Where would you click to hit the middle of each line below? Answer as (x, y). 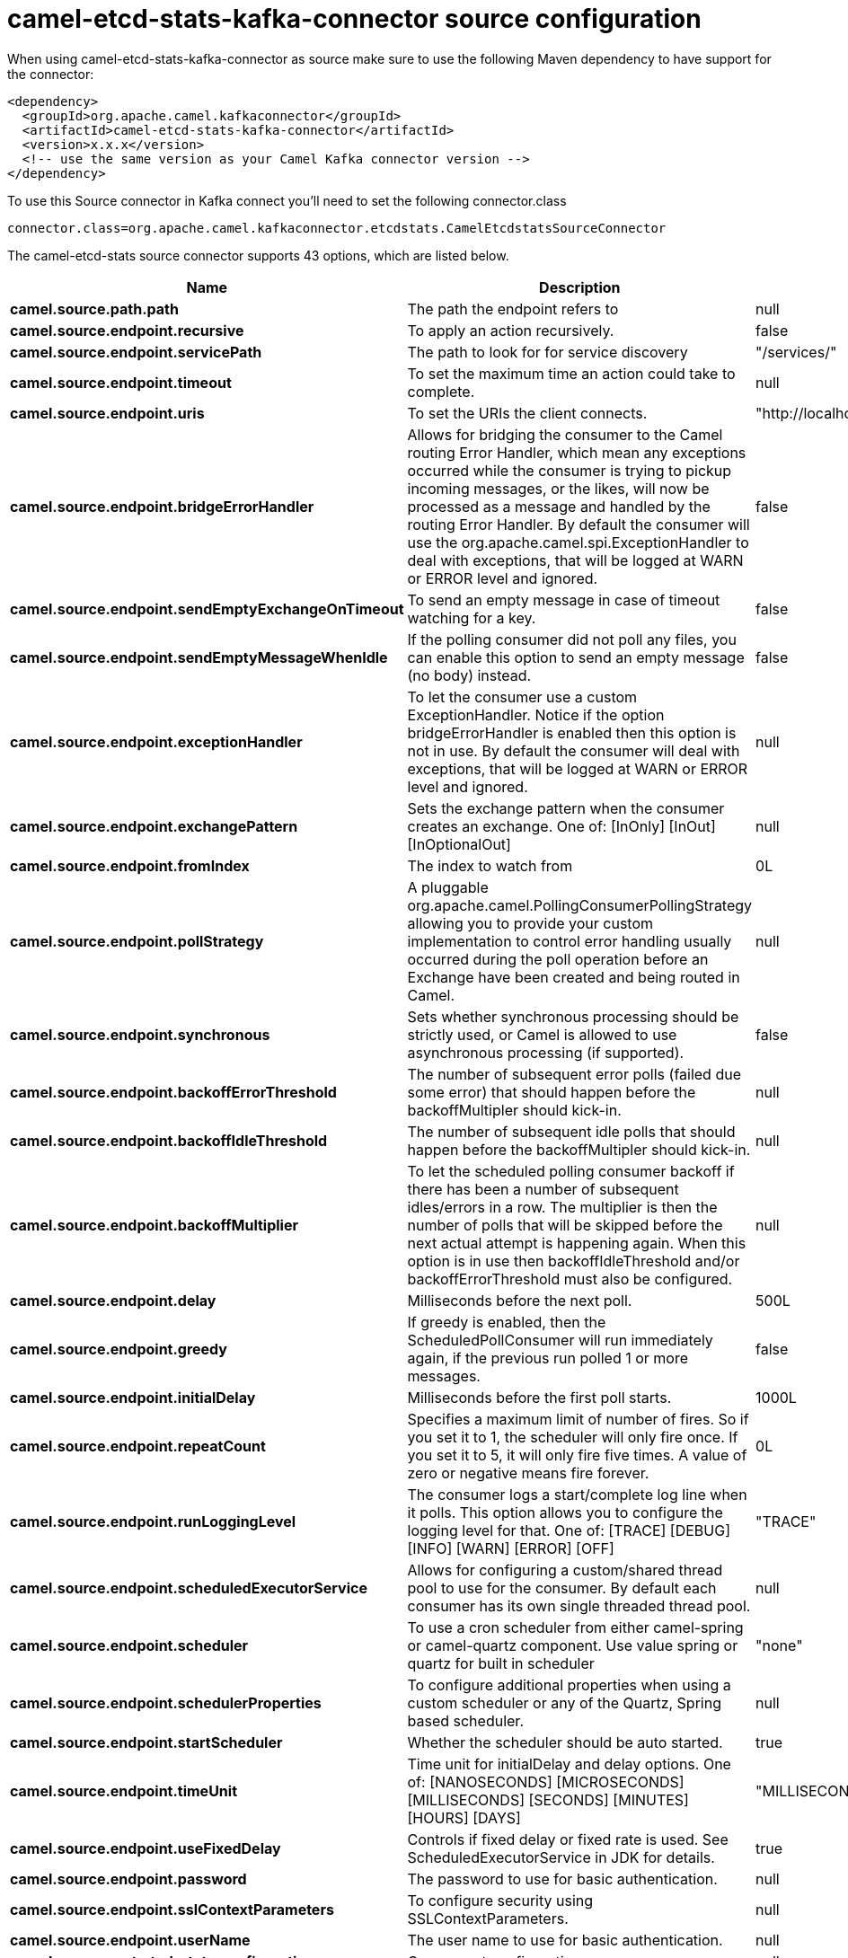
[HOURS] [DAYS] (464, 1817)
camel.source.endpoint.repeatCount (138, 1446)
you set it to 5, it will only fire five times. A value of (577, 1455)
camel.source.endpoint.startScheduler (146, 1742)
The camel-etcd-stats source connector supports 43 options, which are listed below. (258, 255)
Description (580, 287)
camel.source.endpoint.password (128, 1879)
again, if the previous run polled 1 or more (548, 1358)
